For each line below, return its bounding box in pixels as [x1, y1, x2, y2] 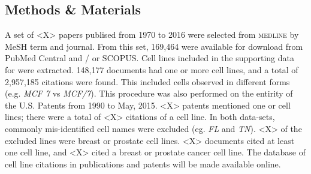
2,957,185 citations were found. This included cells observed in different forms [5, 75, 290, 88]
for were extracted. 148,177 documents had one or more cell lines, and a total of [5, 63, 298, 76]
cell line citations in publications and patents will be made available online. [5, 157, 281, 170]
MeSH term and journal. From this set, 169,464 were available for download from [5, 40, 303, 52]
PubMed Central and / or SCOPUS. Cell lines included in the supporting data [5, 52, 294, 64]
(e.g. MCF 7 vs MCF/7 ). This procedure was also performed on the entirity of [5, 87, 293, 100]
